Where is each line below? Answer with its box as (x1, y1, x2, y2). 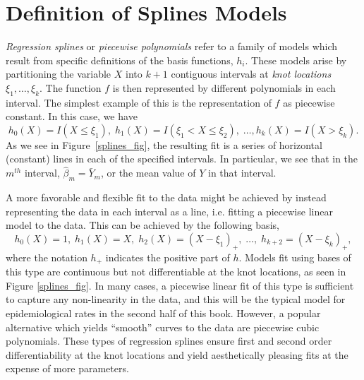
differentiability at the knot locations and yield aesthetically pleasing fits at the (6, 347, 348, 362)
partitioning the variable (6, 66, 111, 81)
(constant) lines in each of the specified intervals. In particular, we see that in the (6, 151, 358, 166)
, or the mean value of (100, 165, 196, 180)
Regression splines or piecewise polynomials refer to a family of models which (6, 39, 338, 54)
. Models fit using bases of (238, 249, 351, 264)
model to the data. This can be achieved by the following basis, (6, 218, 279, 232)
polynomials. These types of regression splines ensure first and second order (6, 333, 332, 348)
